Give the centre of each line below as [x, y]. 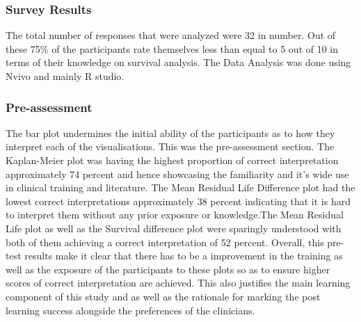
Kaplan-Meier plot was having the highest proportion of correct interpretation [172, 160]
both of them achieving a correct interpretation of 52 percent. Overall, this [165, 242]
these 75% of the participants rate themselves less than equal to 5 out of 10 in [172, 48]
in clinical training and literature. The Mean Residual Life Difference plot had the [180, 187]
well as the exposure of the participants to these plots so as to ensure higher [168, 269]
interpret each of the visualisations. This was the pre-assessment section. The [170, 146]
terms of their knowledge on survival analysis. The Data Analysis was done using [178, 62]
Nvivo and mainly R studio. [65, 76]
